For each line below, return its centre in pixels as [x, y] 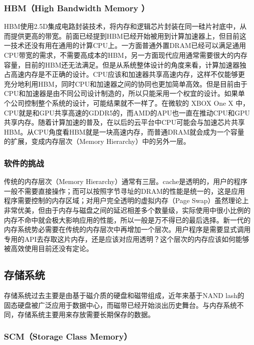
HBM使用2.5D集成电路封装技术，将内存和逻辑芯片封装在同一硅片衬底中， [122, 26]
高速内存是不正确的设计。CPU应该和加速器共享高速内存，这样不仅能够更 [128, 74]
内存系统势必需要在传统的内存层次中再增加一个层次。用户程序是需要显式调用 [127, 229]
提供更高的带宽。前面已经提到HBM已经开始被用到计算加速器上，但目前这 [128, 35]
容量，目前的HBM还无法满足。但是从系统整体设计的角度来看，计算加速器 [122, 64]
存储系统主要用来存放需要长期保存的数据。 [86, 314]
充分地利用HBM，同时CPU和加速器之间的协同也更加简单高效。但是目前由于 [126, 83]
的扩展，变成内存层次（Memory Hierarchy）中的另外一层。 [97, 141]
